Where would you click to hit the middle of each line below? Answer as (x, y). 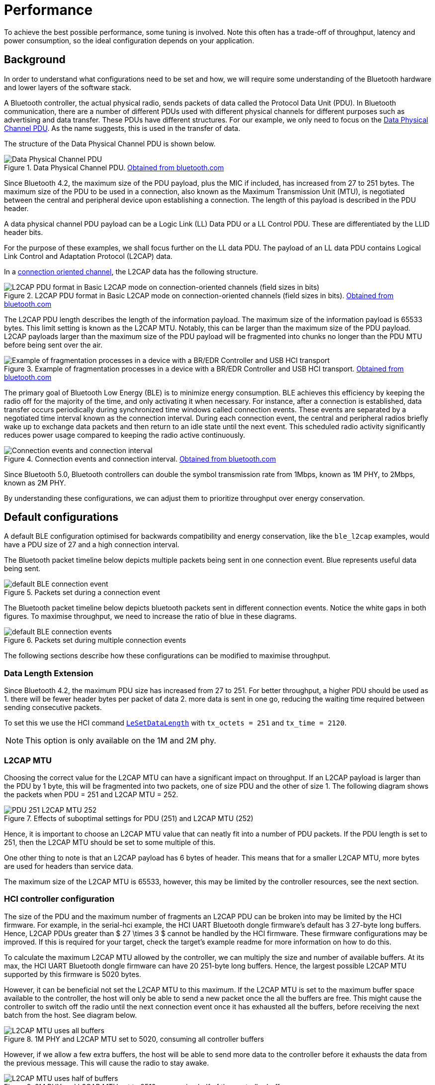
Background (35, 60)
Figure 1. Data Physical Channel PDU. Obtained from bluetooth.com (114, 167)
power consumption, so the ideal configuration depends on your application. (129, 40)
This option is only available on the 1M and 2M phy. (121, 741)
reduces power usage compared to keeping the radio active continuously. (125, 435)
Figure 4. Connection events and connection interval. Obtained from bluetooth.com (140, 459)
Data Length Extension (49, 673)
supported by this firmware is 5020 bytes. (73, 974)
